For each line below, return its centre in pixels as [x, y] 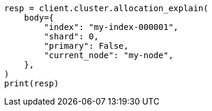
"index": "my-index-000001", [111, 27]
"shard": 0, [71, 36]
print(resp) [32, 83]
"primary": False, [86, 46]
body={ [39, 18]
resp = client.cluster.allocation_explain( [106, 8]
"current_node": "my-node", [109, 55]
